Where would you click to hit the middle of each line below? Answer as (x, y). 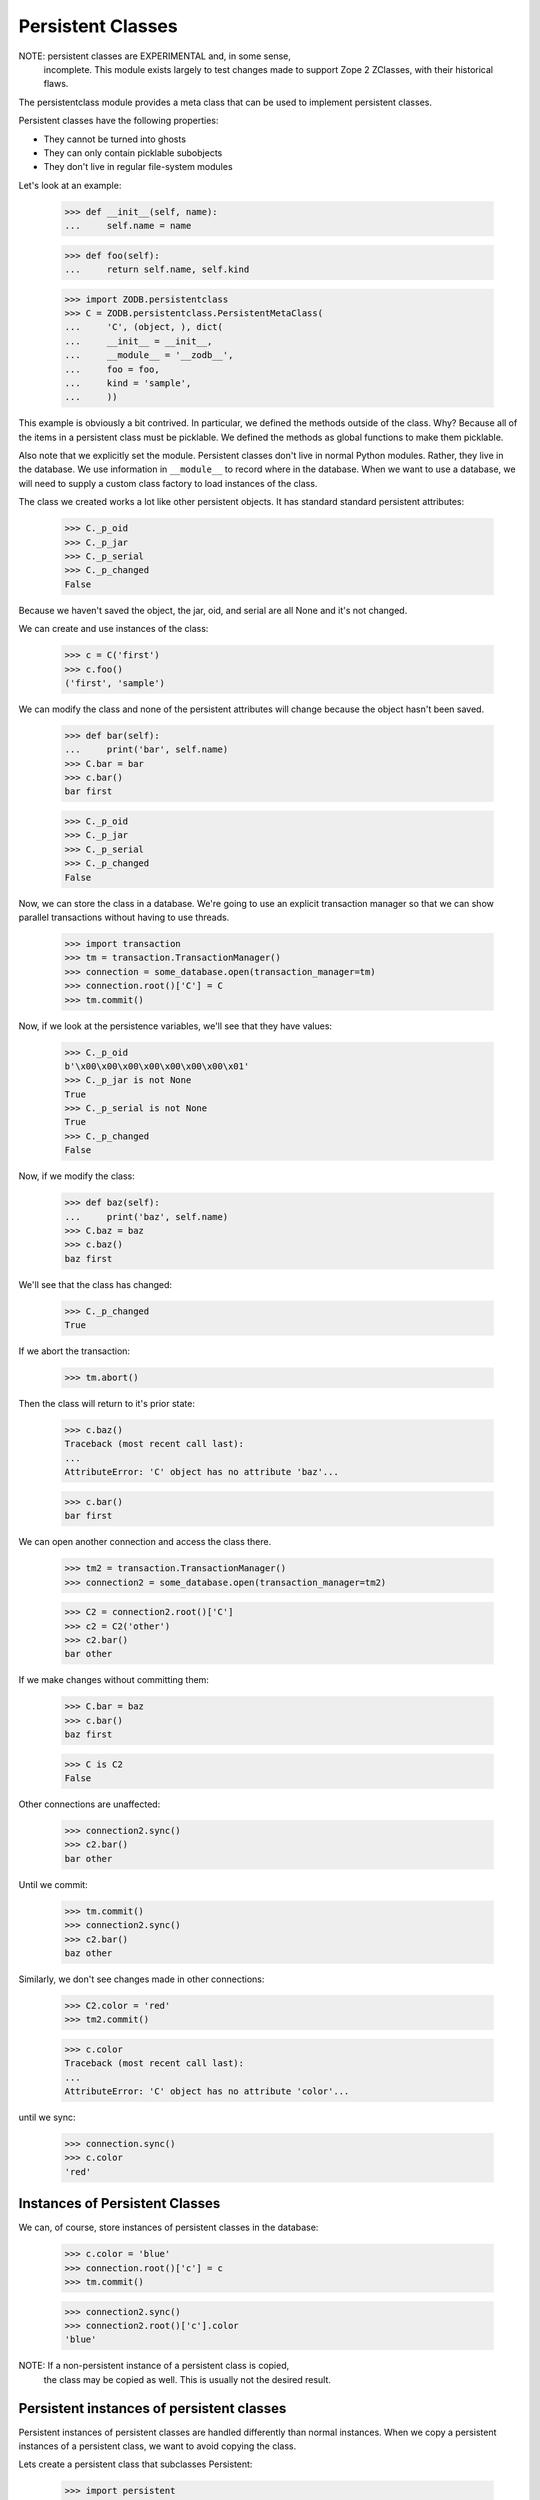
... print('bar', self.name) (146, 749)
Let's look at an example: (70, 185)
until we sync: (47, 2117)
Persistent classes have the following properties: (118, 121)
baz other (88, 1953)
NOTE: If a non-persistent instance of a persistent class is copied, (154, 2366)
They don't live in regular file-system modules (138, 167)
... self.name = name (128, 226)
